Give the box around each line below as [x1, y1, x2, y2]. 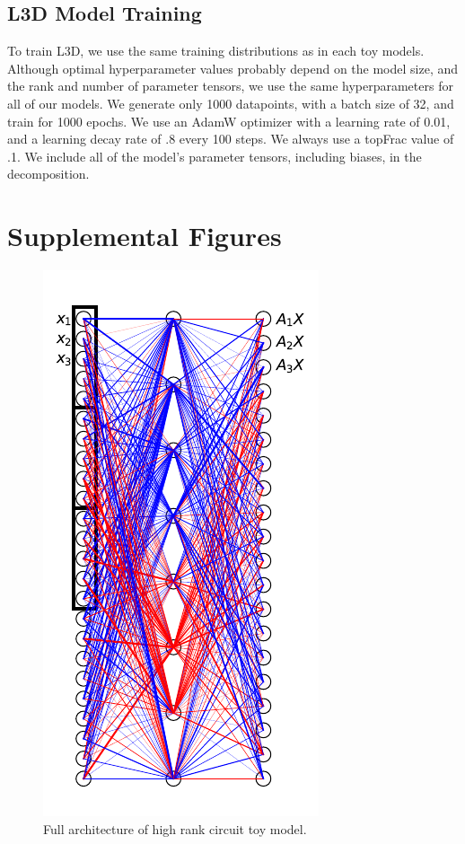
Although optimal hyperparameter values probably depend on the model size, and [7, 58, 459, 77]
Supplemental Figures [7, 217, 282, 254]
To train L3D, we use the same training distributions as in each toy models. [7, 41, 425, 60]
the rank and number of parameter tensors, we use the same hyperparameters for [7, 76, 453, 95]
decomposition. [7, 164, 90, 183]
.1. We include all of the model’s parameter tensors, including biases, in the [7, 146, 422, 165]
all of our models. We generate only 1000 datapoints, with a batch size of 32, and [7, 93, 454, 112]
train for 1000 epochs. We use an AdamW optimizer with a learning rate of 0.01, [7, 111, 451, 130]
